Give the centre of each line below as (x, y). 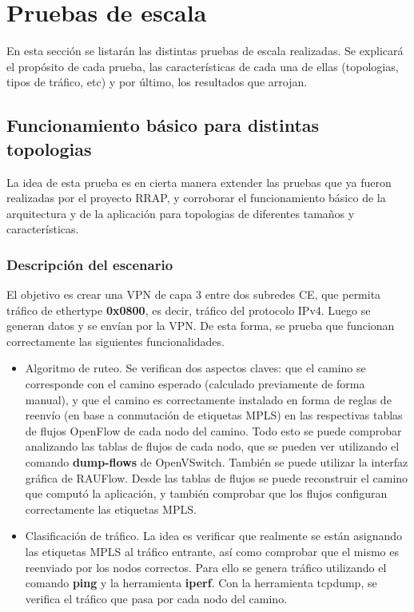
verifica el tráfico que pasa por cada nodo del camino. (156, 598)
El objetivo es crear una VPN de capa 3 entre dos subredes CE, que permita (194, 294)
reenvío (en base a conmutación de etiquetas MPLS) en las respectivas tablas (214, 415)
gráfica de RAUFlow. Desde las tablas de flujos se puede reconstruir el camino (217, 477)
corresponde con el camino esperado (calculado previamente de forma (195, 384)
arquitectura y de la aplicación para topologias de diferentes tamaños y (181, 213)
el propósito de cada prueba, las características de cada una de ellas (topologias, (203, 66)
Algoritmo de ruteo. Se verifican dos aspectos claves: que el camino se (195, 368)
